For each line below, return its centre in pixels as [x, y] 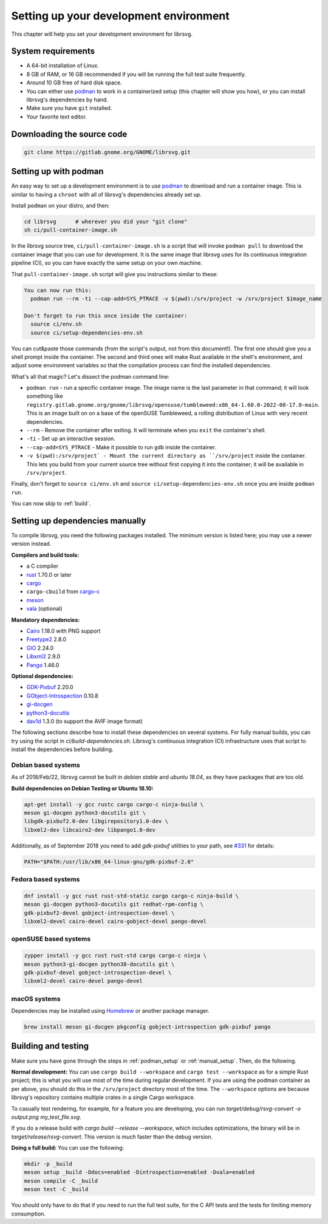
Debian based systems [46, 765]
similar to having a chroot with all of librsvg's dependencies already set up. [106, 194]
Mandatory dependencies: [46, 620]
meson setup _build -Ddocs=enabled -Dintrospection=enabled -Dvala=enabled [139, 1172]
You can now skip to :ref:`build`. [51, 503]
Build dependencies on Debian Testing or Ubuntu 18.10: [82, 788]
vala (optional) [44, 609]
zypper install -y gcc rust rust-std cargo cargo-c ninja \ [115, 956]
